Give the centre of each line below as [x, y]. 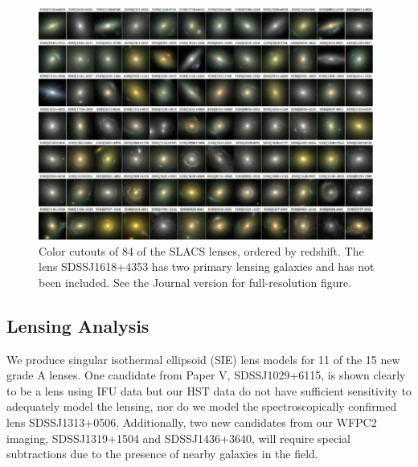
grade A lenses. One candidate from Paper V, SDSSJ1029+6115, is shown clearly [206, 375]
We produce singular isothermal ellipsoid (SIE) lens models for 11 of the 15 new [203, 359]
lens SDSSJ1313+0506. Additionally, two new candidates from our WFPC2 [192, 422]
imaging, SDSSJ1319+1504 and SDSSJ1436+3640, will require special [178, 438]
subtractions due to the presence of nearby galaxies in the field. [162, 454]
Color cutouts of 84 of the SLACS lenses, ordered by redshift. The [201, 250]
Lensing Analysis [78, 325]
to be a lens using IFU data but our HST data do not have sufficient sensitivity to [209, 390]
